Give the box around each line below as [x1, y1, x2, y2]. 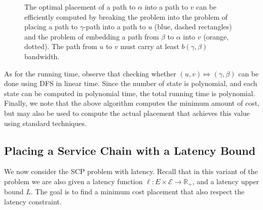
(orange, [203, 31, 229, 41]
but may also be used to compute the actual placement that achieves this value [4, 107, 250, 118]
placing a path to [24, 21, 78, 32]
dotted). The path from [24, 41, 97, 52]
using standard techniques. [4, 117, 87, 128]
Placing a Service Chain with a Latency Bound [4, 142, 256, 158]
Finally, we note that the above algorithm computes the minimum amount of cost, [4, 98, 259, 108]
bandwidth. [24, 51, 60, 61]
